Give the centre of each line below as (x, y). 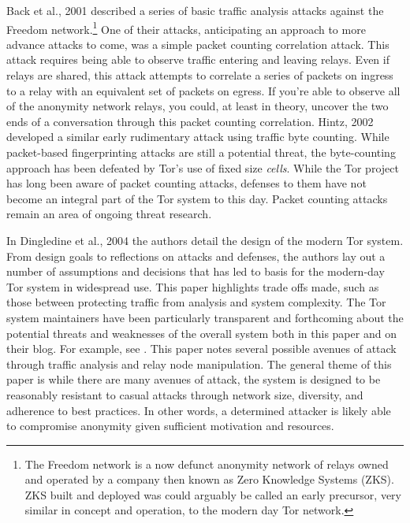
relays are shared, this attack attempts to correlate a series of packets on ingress (200, 75)
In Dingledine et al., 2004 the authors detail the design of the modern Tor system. (205, 240)
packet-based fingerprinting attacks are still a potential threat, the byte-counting (201, 152)
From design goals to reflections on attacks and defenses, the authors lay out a (196, 256)
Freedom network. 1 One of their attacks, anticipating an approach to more (186, 28)
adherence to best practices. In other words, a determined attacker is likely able (199, 410)
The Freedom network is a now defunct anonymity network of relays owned (207, 464)
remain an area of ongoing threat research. (109, 214)
